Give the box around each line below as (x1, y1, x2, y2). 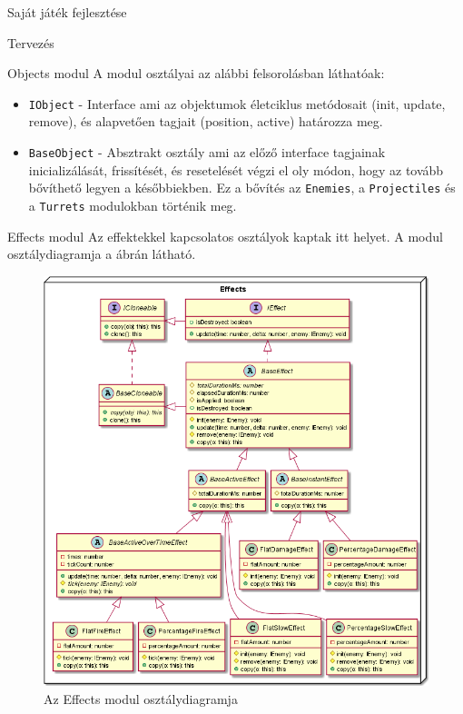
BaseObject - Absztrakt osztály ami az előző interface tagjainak (28, 143, 386, 162)
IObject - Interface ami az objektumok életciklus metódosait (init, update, (28, 94, 446, 113)
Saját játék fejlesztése (7, 3, 127, 21)
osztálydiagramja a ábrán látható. (7, 244, 196, 263)
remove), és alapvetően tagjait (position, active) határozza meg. (28, 112, 383, 131)
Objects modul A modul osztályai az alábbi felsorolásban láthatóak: (7, 64, 385, 83)
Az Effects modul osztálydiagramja (44, 689, 238, 708)
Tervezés (7, 33, 54, 52)
